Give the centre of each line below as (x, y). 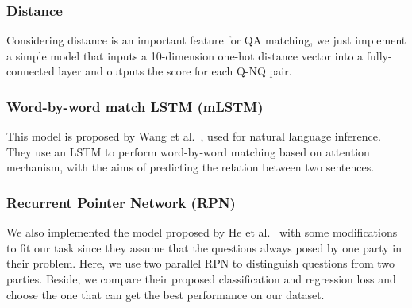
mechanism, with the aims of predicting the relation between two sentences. (191, 167)
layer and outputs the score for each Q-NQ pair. (175, 71)
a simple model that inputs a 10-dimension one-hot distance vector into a (185, 55)
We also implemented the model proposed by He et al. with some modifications (202, 232)
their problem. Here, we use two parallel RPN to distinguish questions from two (201, 263)
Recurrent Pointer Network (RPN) (121, 202)
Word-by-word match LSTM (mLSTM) (135, 106)
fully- (379, 55)
